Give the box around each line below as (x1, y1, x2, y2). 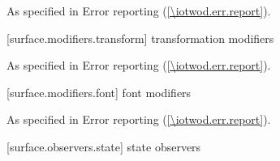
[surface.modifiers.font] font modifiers (6, 83, 192, 100)
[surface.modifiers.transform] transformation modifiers (6, 29, 274, 46)
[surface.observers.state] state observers (6, 138, 201, 155)
